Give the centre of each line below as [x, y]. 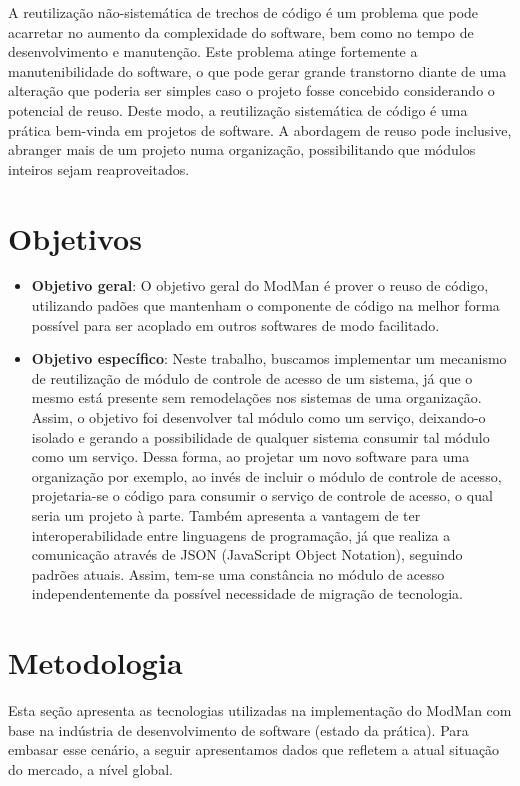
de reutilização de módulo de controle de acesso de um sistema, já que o [252, 377]
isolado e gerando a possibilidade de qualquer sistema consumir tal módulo [260, 436]
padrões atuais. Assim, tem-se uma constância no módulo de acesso [238, 573]
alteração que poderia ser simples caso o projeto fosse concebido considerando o [251, 90]
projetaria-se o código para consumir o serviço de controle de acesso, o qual [262, 495]
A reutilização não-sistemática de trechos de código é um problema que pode [243, 12]
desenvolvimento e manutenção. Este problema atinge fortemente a [213, 51]
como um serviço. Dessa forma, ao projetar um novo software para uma [250, 456]
